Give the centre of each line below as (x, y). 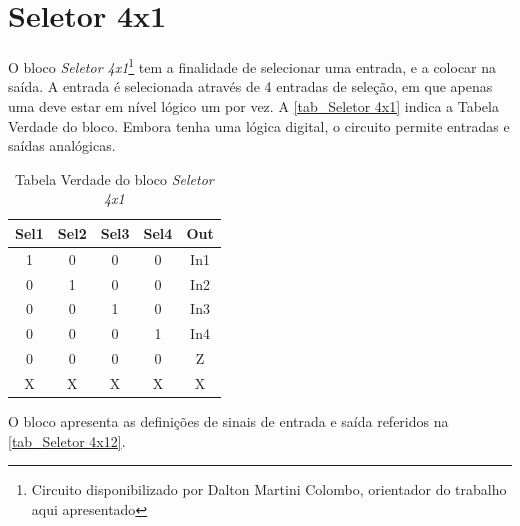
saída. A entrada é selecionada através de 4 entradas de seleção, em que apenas (250, 86)
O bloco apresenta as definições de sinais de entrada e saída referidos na (228, 421)
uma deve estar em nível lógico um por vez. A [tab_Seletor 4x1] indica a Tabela (253, 105)
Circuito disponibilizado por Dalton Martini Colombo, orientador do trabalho (269, 489)
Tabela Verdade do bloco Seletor (114, 178)
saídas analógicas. (62, 145)
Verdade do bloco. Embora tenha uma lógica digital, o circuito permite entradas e (259, 125)
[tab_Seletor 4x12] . (67, 440)
